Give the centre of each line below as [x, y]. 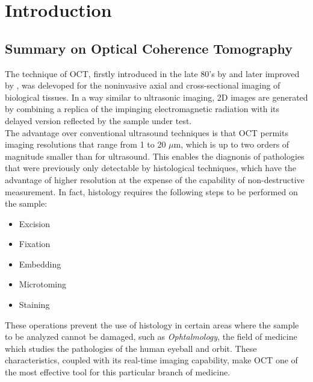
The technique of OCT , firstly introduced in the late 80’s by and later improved [152, 73]
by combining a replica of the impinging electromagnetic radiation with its [142, 109]
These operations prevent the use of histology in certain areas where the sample [152, 324]
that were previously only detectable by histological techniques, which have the [151, 168]
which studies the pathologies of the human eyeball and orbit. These [131, 348]
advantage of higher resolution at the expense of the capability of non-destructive [155, 179]
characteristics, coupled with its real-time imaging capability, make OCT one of [151, 360]
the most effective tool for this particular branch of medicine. [118, 372]
